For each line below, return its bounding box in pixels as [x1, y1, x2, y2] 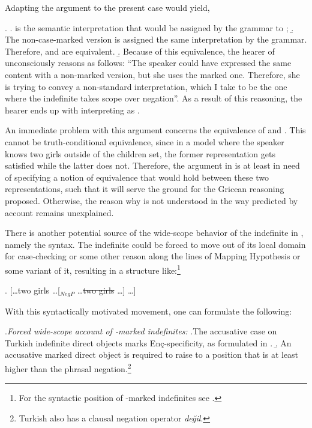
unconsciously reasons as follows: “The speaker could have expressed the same [5, 56, 292, 69]
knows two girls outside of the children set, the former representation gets [5, 147, 275, 160]
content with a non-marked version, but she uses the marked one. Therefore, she [5, 68, 300, 80]
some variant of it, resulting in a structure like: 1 [5, 262, 181, 276]
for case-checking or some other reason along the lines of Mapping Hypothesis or [5, 250, 301, 262]
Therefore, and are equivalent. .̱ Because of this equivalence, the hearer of [5, 44, 275, 57]
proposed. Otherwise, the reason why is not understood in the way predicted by [5, 194, 298, 206]
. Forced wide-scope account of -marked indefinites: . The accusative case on [5, 325, 277, 337]
